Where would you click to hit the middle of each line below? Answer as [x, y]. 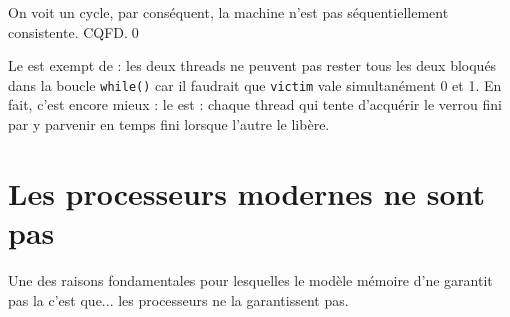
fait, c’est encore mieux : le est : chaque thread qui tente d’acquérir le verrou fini [255, 104]
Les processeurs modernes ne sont [247, 192]
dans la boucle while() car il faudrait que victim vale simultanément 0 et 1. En [255, 84]
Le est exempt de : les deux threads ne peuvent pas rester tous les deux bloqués [252, 65]
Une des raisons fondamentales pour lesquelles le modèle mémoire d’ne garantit [250, 279]
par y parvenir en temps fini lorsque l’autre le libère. [169, 124]
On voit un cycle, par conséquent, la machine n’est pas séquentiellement [228, 12]
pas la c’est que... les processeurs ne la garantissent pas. [178, 299]
